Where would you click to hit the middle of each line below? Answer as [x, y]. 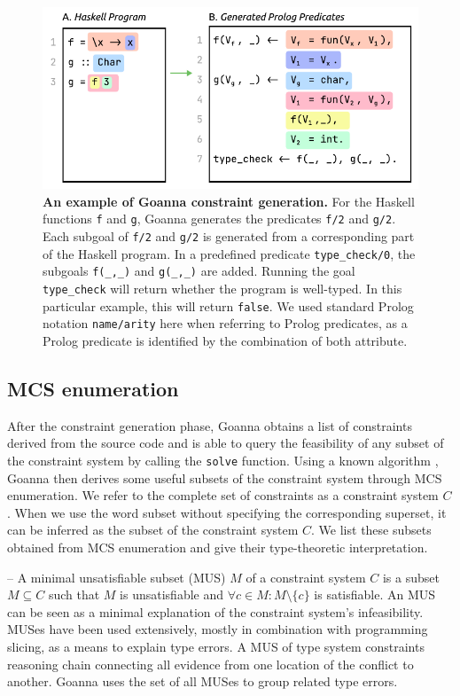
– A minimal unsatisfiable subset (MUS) [117, 577]
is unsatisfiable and [172, 594]
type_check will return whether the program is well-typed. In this [222, 288]
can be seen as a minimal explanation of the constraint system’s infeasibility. [215, 611]
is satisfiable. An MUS [375, 594]
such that [74, 594]
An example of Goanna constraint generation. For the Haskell [229, 201]
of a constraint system [306, 577]
